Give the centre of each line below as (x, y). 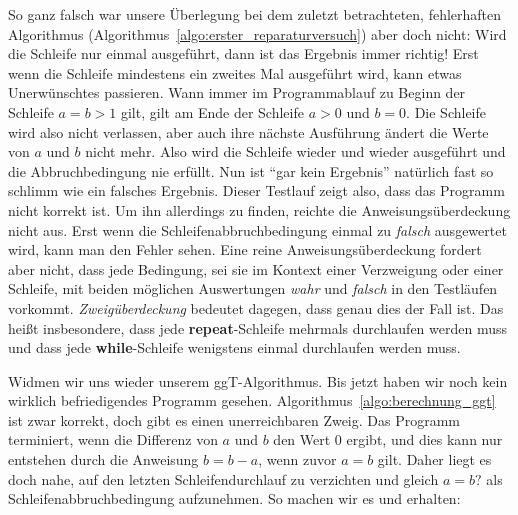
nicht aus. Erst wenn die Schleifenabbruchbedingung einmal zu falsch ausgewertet (257, 229)
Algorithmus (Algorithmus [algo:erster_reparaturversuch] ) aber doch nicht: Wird (257, 33)
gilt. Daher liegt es (434, 459)
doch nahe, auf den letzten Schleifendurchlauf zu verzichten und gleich (223, 478)
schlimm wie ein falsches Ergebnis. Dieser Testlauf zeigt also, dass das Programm (256, 190)
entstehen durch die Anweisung (103, 459)
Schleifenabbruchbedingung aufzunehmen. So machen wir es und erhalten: (234, 498)
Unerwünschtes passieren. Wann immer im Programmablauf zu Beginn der (237, 92)
